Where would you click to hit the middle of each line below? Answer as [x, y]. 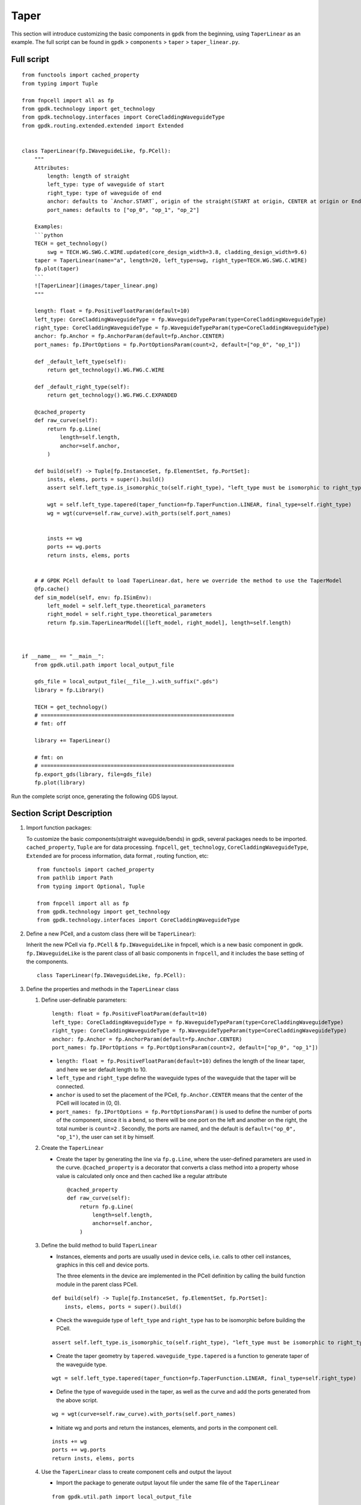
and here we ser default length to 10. [102, 1069]
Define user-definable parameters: [84, 1000]
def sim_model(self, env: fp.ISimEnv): [93, 597]
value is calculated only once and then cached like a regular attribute [142, 1176]
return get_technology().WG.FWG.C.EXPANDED [112, 395]
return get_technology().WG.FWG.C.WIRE [106, 370]
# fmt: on [48, 757]
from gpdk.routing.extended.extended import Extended [103, 126]
